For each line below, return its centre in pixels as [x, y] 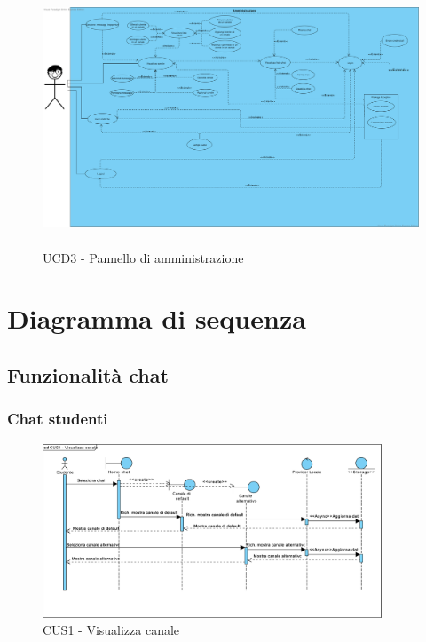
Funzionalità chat [88, 374]
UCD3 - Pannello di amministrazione [143, 257]
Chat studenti [58, 419]
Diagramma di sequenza [157, 318]
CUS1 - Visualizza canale [111, 630]
